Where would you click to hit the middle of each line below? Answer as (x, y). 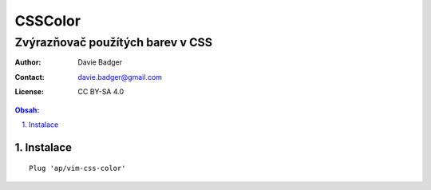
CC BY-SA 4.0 (101, 92)
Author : (28, 62)
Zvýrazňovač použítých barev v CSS (114, 42)
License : (29, 92)
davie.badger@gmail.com (120, 77)
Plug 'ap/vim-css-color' (77, 168)
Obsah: (27, 110)
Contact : (30, 77)
